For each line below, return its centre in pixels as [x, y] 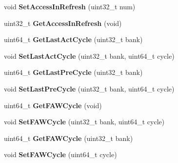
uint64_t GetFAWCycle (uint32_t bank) [69, 138]
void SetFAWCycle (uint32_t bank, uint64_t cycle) [84, 122]
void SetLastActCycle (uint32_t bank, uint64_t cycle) [89, 56]
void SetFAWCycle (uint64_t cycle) [60, 154]
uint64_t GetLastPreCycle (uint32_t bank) [73, 72]
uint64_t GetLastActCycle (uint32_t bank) [73, 39]
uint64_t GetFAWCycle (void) [53, 105]
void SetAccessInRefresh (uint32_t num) [70, 6]
